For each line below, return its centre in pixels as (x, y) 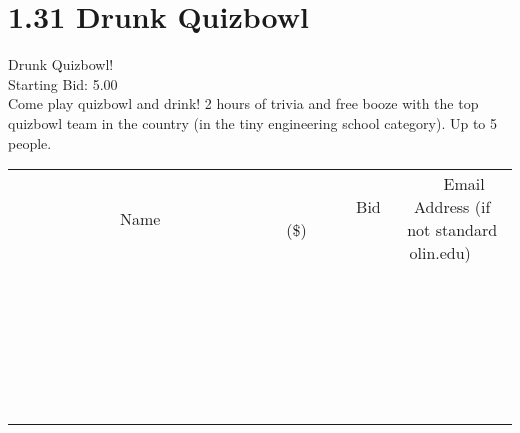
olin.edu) (440, 253)
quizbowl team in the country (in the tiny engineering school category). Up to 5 (253, 122)
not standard (452, 230)
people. (30, 142)
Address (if (452, 207)
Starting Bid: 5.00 (63, 83)
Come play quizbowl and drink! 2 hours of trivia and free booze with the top (243, 103)
